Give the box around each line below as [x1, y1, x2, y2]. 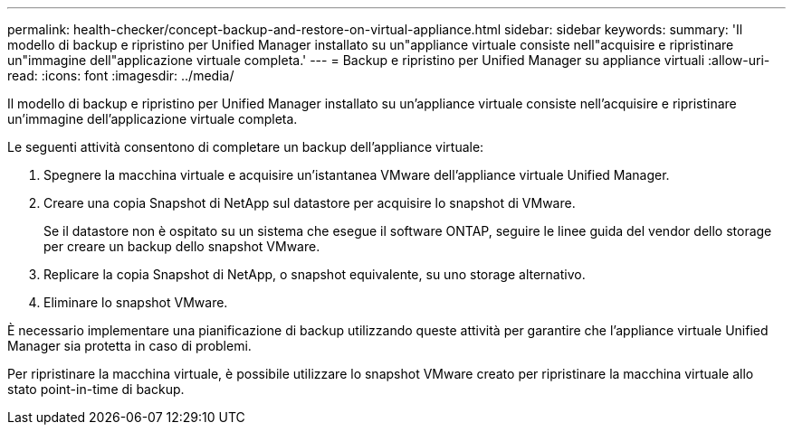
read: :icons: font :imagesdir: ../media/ [7, 68, 234, 83]
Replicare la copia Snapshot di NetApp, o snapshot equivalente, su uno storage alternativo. [43, 267, 586, 282]
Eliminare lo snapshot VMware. [43, 295, 228, 310]
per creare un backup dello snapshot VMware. [43, 239, 320, 254]
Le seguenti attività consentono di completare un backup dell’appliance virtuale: [7, 139, 484, 155]
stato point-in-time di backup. [7, 381, 185, 397]
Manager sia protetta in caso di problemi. [7, 338, 252, 353]
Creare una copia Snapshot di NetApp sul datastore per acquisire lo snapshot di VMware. [43, 195, 576, 211]
